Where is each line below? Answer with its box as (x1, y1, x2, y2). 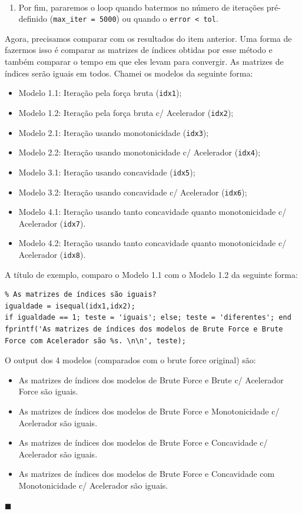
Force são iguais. (18, 385, 78, 397)
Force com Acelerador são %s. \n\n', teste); (5, 336, 186, 345)
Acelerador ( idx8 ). (18, 248, 86, 260)
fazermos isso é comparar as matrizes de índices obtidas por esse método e (5, 44, 273, 56)
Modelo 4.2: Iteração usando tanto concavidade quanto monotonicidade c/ (18, 237, 287, 249)
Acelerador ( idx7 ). (18, 217, 86, 229)
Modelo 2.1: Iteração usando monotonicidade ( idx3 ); (18, 126, 209, 138)
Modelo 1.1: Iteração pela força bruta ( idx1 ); (18, 87, 182, 99)
